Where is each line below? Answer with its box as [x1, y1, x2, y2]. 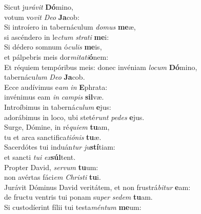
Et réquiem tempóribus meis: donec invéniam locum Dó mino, [4, 61, 197, 72]
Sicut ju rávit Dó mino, [4, 2, 73, 12]
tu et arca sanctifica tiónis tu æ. [4, 131, 102, 142]
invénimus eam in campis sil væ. [4, 91, 104, 102]
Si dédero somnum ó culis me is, [4, 41, 102, 52]
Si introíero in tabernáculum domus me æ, [4, 21, 136, 32]
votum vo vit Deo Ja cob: [4, 11, 79, 22]
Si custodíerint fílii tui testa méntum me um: [4, 201, 142, 212]
